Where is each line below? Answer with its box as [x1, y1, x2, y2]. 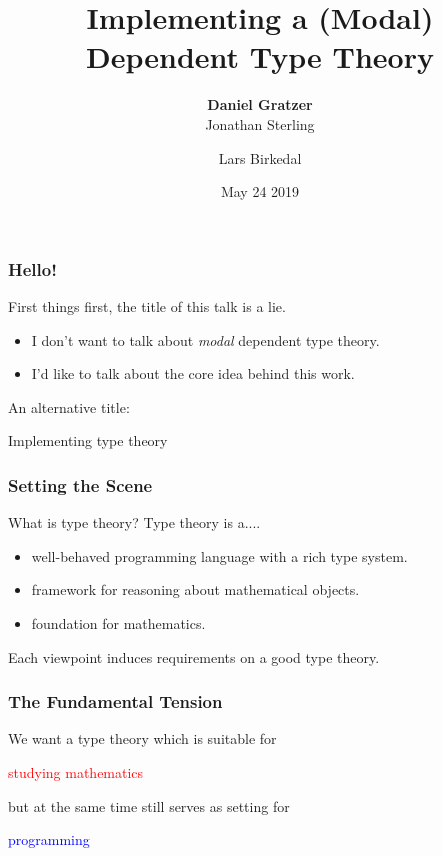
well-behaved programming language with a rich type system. [31, 545, 408, 566]
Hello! [8, 256, 57, 281]
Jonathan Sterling [205, 113, 315, 134]
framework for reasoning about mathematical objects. [31, 579, 360, 600]
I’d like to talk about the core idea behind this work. [31, 363, 355, 384]
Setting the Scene [8, 472, 153, 497]
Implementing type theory [8, 430, 168, 451]
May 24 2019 [220, 181, 300, 202]
